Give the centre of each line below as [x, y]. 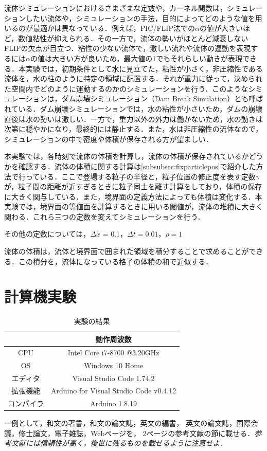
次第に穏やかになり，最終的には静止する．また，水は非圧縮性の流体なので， [133, 129]
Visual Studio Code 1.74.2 [113, 378]
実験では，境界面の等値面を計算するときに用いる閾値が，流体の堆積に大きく [134, 206]
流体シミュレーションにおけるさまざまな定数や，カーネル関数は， [115, 8]
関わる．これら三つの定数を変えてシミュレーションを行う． [104, 216]
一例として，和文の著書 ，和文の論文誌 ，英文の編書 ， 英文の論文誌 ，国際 [128, 423]
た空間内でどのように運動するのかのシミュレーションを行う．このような [126, 88]
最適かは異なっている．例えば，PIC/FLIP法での [114, 28]
